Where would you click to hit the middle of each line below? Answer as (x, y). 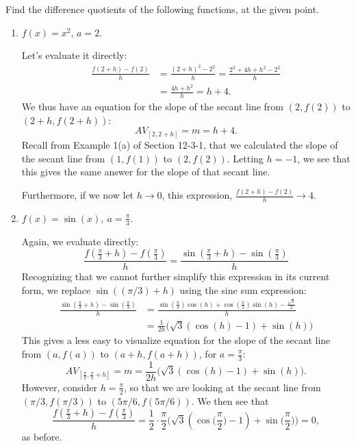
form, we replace (56, 289)
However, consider (59, 387)
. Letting (245, 158)
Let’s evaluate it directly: (74, 55)
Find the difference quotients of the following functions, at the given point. (162, 9)
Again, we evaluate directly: (80, 241)
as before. (42, 436)
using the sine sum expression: (243, 289)
